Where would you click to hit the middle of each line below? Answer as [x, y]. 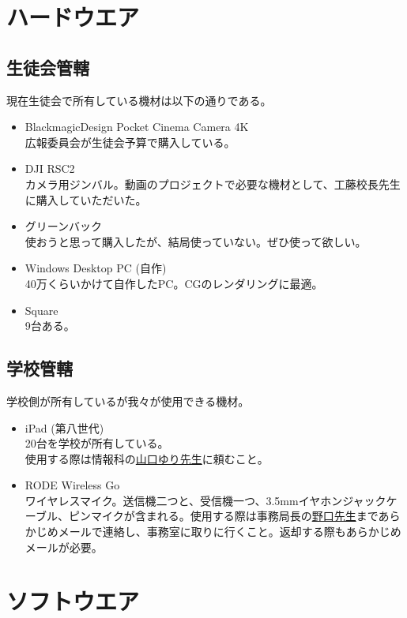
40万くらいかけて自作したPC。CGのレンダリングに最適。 [174, 283]
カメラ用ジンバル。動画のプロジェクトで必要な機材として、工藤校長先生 [213, 184]
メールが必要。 [64, 547]
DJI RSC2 [50, 169]
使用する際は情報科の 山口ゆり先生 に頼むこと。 [147, 458]
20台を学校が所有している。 [97, 443]
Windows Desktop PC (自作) [96, 268]
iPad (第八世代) [64, 427]
